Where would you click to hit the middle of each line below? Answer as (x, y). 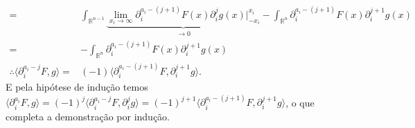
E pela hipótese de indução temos (77, 87)
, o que (300, 102)
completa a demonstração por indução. (88, 116)
